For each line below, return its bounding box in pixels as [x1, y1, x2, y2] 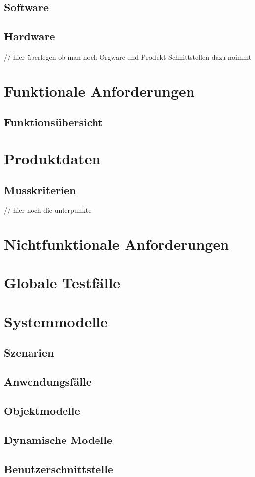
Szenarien [4, 345, 54, 360]
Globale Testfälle [4, 273, 121, 293]
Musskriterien [4, 182, 76, 197]
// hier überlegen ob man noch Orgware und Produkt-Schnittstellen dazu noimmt [4, 51, 252, 62]
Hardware [4, 29, 55, 44]
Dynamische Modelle [4, 432, 112, 447]
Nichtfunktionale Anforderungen [4, 234, 229, 254]
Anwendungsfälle [4, 374, 92, 389]
